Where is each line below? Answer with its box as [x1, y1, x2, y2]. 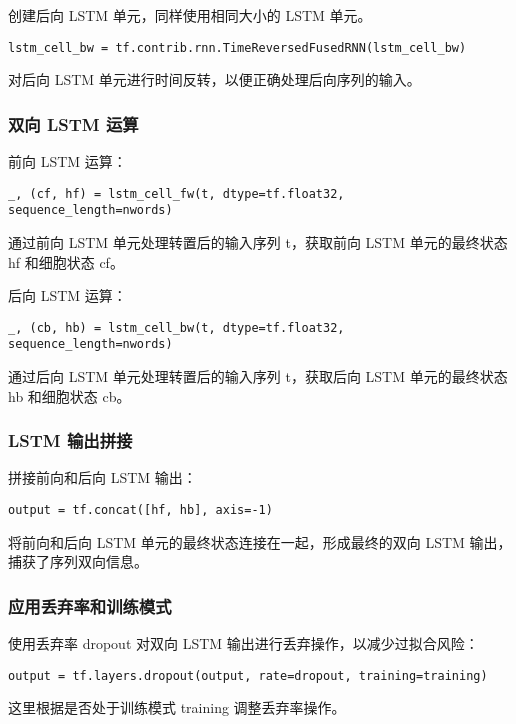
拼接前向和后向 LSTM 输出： [8, 467, 197, 488]
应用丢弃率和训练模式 [8, 593, 172, 618]
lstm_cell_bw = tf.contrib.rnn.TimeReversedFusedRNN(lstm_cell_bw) [8, 40, 467, 55]
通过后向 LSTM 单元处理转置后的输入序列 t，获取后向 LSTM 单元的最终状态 [8, 366, 508, 387]
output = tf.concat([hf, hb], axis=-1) [8, 503, 273, 518]
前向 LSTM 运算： [8, 151, 127, 172]
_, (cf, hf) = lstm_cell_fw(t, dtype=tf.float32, [8, 186, 345, 201]
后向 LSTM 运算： [8, 285, 127, 306]
